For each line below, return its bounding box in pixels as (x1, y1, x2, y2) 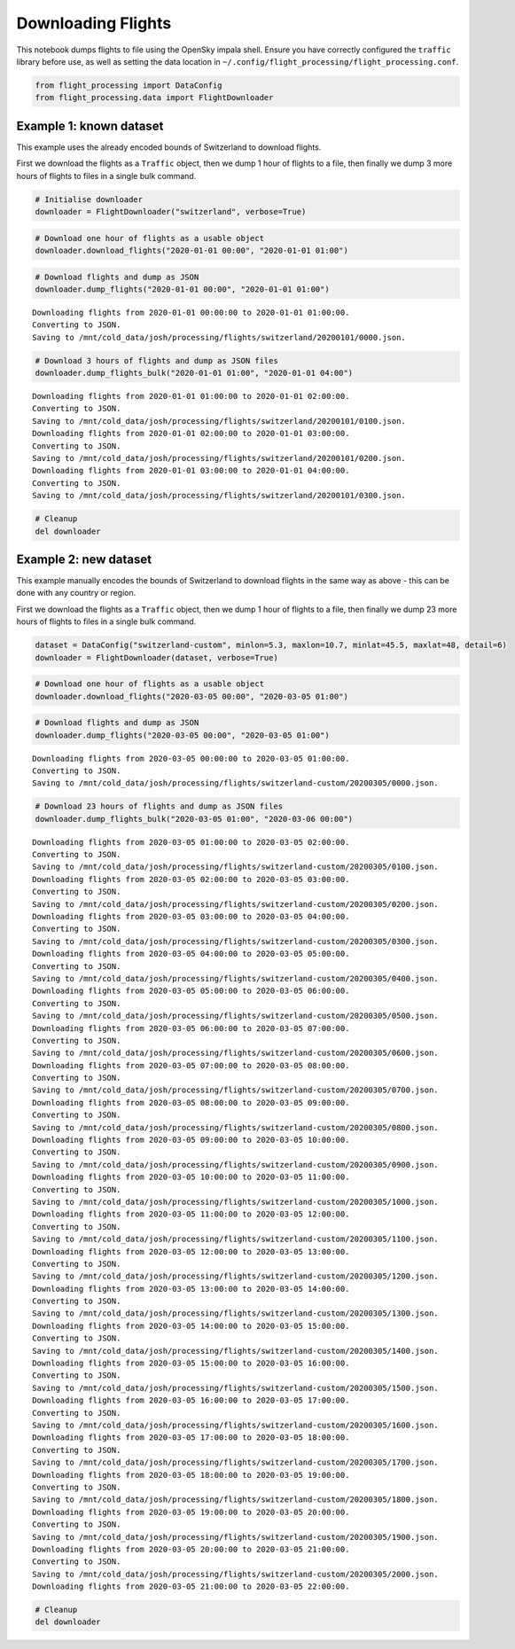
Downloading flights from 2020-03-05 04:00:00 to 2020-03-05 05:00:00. (32, 949, 350, 959)
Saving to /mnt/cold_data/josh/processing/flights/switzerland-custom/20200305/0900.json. (32, 1160, 439, 1169)
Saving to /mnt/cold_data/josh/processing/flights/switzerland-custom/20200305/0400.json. (32, 973, 439, 983)
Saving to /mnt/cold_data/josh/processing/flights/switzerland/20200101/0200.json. (32, 453, 407, 463)
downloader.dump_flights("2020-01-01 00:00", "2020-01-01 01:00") (35, 284, 330, 294)
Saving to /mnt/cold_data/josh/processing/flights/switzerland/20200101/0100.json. (32, 416, 407, 426)
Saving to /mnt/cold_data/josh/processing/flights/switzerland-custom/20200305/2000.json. (32, 1569, 439, 1579)
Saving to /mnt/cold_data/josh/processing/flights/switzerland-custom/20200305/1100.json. (32, 1234, 439, 1245)
